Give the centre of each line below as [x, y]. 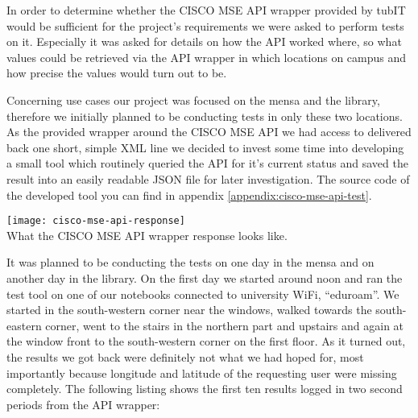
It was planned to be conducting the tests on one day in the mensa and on [190, 262]
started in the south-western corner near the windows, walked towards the [189, 310]
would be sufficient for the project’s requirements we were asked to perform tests [205, 25]
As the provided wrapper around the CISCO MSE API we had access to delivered [209, 132]
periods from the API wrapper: [83, 404]
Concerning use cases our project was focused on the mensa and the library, [193, 99]
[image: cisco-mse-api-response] [96, 221]
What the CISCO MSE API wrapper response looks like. [147, 235]
